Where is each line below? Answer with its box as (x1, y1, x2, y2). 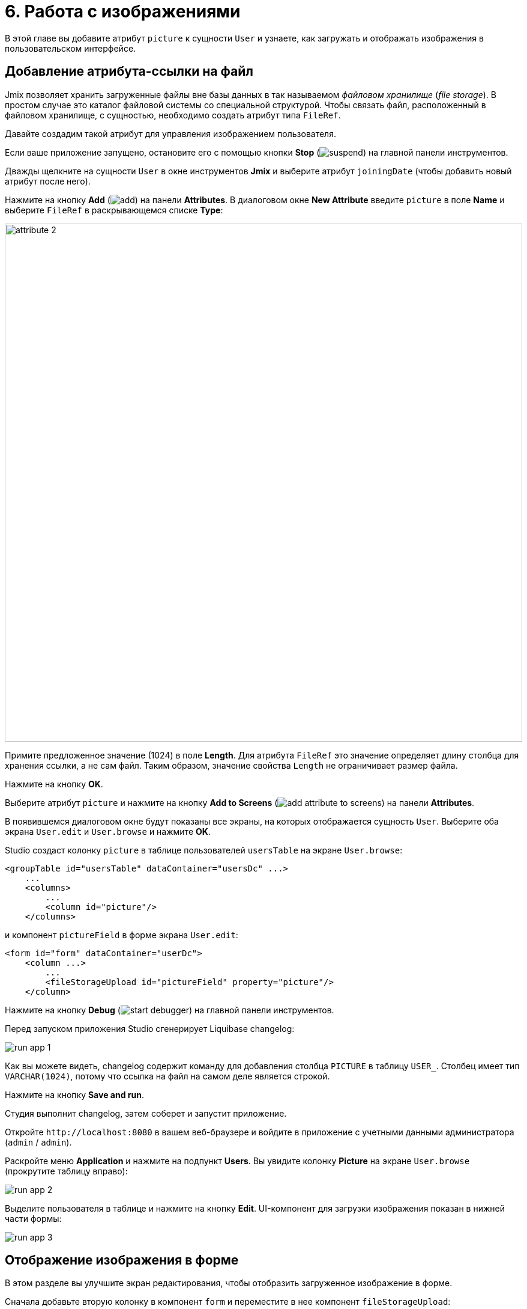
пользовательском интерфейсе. (5, 43, 136, 53)
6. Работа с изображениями (5, 1, 241, 22)
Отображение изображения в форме (5, 1253, 239, 1268)
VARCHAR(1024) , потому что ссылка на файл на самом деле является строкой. (5, 1070, 330, 1081)
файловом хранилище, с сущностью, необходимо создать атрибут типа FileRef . (5, 109, 341, 120)
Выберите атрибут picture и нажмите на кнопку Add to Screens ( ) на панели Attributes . (5, 797, 475, 808)
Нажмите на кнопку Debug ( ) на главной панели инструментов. (5, 1004, 334, 1015)
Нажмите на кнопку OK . (5, 778, 103, 789)
